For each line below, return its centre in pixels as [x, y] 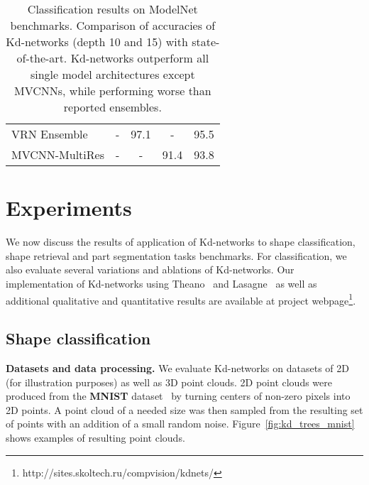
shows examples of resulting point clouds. [95, 437]
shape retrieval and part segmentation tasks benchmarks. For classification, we [176, 255]
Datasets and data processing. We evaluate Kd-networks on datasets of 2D [177, 367]
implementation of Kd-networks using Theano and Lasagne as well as [161, 283]
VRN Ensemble [50, 134]
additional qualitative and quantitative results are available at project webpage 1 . [181, 299]
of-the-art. [42, 58]
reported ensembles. [112, 107]
